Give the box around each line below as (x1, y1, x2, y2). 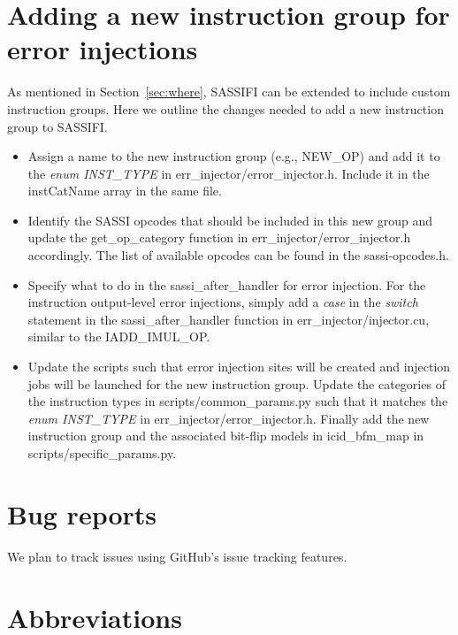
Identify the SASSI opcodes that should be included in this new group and (27, 210, 433, 229)
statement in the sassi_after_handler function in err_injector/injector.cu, (27, 310, 430, 328)
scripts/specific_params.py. (27, 444, 177, 462)
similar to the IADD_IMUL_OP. (27, 327, 210, 346)
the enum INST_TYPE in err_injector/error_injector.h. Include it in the (27, 164, 430, 182)
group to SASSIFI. (7, 117, 108, 135)
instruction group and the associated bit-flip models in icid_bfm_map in (27, 426, 424, 445)
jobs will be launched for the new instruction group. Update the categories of (27, 374, 446, 393)
